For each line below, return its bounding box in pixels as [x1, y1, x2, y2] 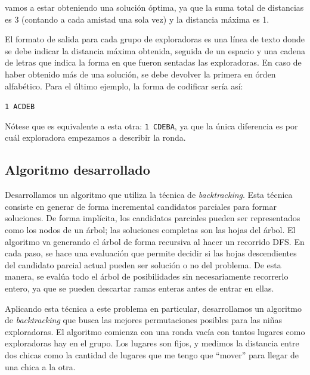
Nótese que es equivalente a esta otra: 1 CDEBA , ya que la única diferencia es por [5, 119, 298, 132]
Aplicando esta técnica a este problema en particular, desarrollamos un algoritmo [5, 302, 302, 314]
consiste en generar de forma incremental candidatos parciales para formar [5, 200, 277, 212]
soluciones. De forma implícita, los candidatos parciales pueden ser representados [5, 212, 300, 224]
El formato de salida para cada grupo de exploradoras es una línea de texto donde [5, 33, 305, 45]
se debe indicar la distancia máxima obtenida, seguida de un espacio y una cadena [5, 44, 305, 57]
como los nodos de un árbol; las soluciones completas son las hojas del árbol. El [5, 224, 296, 236]
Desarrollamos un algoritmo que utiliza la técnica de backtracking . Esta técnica [5, 188, 293, 201]
